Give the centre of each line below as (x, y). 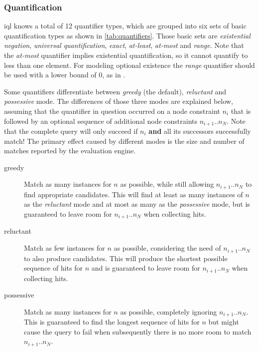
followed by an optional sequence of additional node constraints (101, 121)
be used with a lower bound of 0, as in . (65, 75)
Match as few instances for (65, 248)
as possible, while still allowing (167, 184)
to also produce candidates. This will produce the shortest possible (126, 258)
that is (241, 111)
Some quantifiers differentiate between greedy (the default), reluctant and (115, 91)
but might (224, 322)
